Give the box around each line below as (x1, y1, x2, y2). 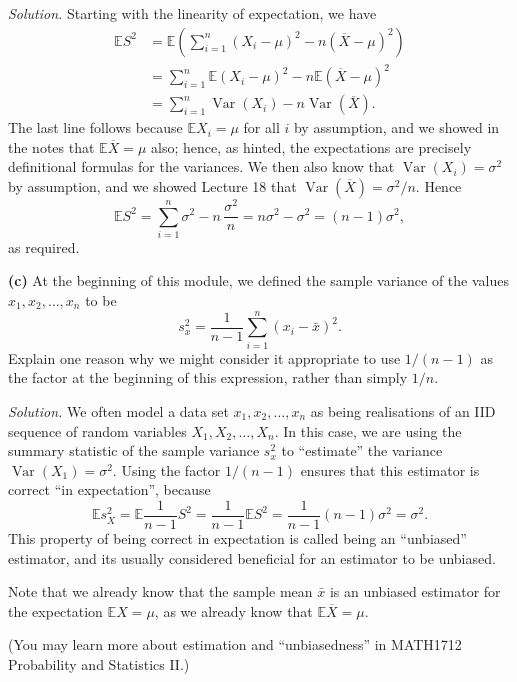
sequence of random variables (8, 420, 187, 441)
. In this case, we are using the (274, 420, 462, 441)
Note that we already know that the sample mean (8, 581, 313, 602)
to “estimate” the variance (281, 440, 443, 461)
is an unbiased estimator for (329, 581, 501, 602)
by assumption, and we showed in (293, 117, 500, 138)
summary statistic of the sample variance (8, 440, 260, 461)
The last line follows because (8, 117, 183, 138)
